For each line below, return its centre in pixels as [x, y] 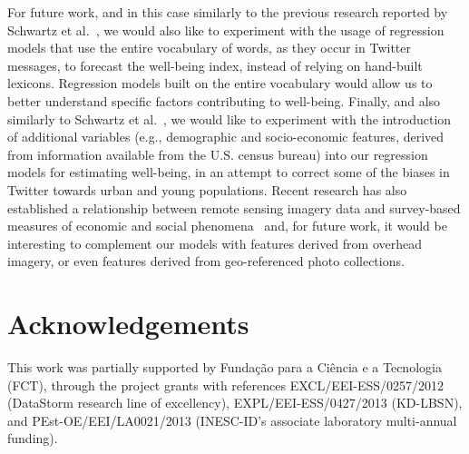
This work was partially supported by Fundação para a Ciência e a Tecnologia [225, 367]
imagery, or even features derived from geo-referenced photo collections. [206, 261]
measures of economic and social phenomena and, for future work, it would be [227, 226]
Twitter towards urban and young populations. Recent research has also [207, 189]
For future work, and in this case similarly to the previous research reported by [228, 12]
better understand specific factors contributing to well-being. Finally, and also [224, 100]
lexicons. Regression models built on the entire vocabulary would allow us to [220, 83]
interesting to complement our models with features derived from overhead [215, 243]
